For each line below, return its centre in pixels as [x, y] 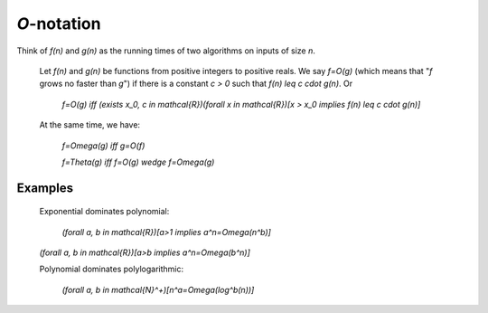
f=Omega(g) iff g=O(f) [103, 146]
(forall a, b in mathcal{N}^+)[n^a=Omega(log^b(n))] [158, 289]
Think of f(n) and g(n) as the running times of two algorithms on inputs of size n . [166, 51]
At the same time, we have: [89, 125]
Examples [45, 188]
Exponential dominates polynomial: [104, 212]
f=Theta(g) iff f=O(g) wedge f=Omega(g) [138, 162]
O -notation [59, 24]
